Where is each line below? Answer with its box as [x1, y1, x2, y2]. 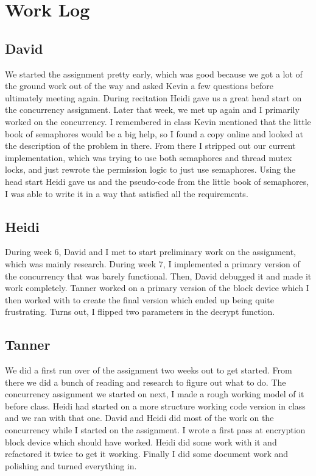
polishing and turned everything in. [5, 459, 137, 472]
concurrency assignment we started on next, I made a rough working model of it [5, 388, 304, 400]
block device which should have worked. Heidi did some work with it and [5, 435, 277, 448]
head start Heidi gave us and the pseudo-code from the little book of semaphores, [5, 175, 309, 187]
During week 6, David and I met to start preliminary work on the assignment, [5, 245, 296, 258]
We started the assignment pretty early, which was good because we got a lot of [5, 67, 303, 80]
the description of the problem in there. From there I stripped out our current [5, 139, 296, 152]
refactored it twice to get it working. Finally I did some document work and [5, 447, 289, 460]
